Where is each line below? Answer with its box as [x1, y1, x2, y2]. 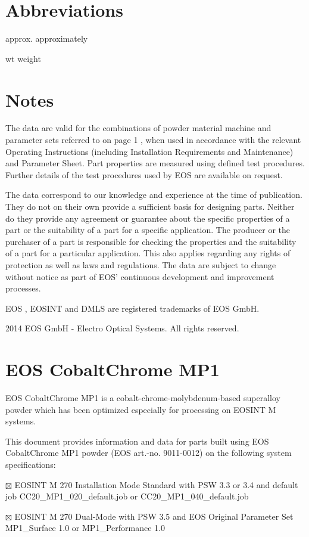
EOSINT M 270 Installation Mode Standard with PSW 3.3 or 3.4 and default [14, 478, 298, 491]
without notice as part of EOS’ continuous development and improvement [5, 270, 274, 283]
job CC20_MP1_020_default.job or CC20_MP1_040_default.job [5, 490, 249, 502]
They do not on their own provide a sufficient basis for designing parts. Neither [5, 200, 295, 212]
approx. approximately [5, 32, 88, 45]
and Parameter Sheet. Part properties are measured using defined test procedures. [5, 157, 305, 169]
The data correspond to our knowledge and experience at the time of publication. [5, 188, 302, 201]
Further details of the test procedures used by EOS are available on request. [5, 168, 283, 181]
